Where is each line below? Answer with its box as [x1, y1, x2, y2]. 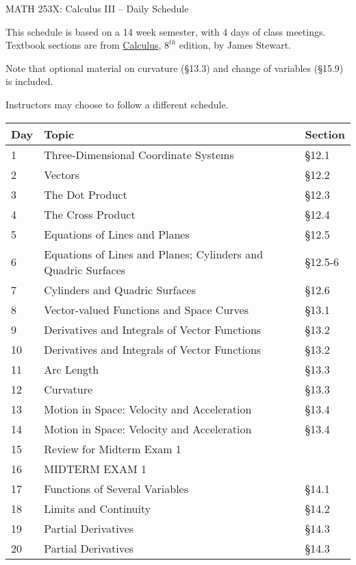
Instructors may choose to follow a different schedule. [5, 97, 229, 111]
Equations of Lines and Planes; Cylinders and [44, 245, 264, 262]
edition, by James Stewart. [179, 38, 292, 52]
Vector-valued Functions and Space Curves [44, 301, 249, 317]
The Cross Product [44, 206, 136, 222]
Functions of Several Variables [44, 480, 189, 496]
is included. [5, 74, 53, 88]
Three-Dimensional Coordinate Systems [44, 146, 234, 163]
